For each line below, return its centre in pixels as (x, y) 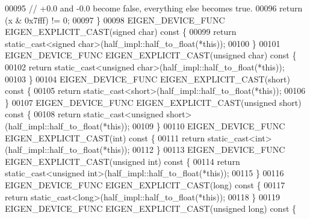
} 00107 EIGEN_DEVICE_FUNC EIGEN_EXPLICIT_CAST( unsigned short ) (153, 102)
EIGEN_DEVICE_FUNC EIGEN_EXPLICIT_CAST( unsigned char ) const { (151, 55)
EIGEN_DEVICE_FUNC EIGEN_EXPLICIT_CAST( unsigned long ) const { (151, 208)
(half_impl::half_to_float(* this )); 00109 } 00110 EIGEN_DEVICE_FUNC (145, 125)
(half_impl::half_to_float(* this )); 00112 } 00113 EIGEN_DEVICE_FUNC (145, 150)
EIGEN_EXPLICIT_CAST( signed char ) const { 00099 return (121, 32)
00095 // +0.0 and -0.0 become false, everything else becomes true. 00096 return (154, 8)
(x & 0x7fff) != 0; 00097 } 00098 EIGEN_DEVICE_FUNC (115, 20)
